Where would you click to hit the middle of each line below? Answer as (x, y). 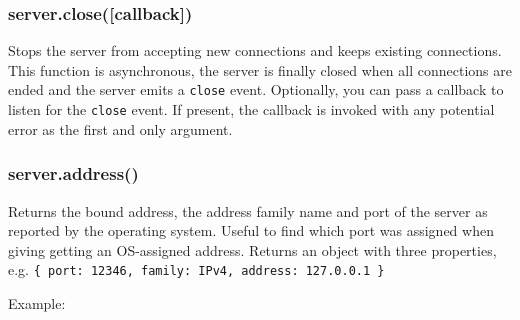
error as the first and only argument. (120, 128)
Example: (37, 302)
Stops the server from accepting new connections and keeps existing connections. (255, 50)
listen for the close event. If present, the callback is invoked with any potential (251, 109)
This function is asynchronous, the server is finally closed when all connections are (260, 69)
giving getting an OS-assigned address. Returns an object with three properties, (252, 249)
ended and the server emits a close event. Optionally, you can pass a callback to (256, 89)
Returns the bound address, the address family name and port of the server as (248, 210)
